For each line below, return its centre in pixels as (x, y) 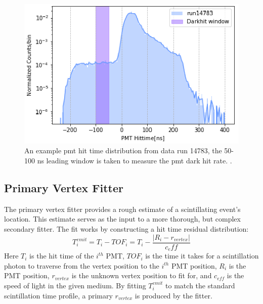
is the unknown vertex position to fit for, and (142, 275)
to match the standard (200, 285)
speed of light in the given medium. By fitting (75, 285)
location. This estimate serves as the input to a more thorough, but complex (122, 219)
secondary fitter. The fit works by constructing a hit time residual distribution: (126, 229)
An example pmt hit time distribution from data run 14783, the (123, 150)
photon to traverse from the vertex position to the (82, 265)
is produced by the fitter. (173, 295)
